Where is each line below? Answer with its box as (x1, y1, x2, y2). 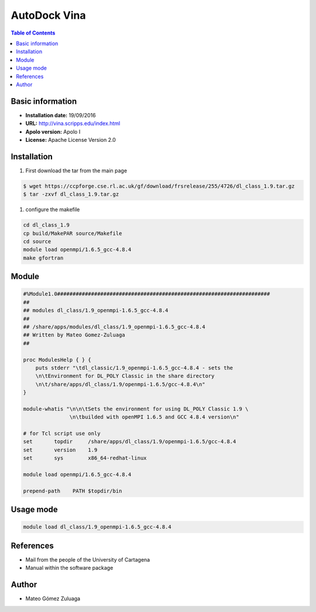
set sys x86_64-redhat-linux (23, 455, 147, 461)
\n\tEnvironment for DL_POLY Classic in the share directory (35, 373, 215, 379)
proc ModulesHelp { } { (23, 356, 92, 363)
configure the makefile (25, 206, 80, 213)
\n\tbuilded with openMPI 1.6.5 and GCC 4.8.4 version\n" (69, 414, 239, 420)
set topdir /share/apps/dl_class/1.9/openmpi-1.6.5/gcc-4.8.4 (23, 438, 236, 445)
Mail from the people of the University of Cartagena (25, 556, 150, 563)
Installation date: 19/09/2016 (25, 111, 96, 118)
